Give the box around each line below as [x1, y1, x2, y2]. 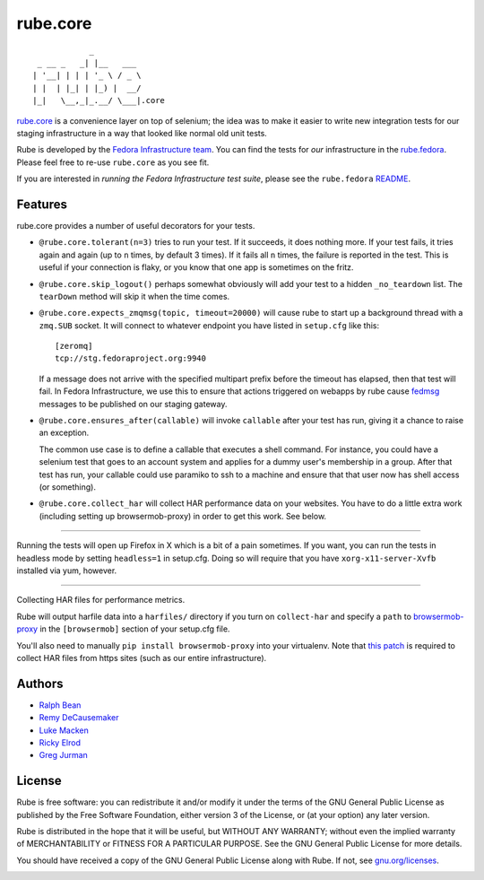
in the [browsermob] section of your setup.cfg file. [39, 623, 230, 634]
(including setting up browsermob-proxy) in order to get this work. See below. [39, 510, 327, 521]
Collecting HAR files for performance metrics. [16, 595, 186, 606]
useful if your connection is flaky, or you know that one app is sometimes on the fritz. [39, 262, 354, 273]
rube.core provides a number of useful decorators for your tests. [16, 220, 255, 231]
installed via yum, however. [16, 565, 117, 576]
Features [16, 196, 67, 212]
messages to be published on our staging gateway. [39, 398, 228, 409]
